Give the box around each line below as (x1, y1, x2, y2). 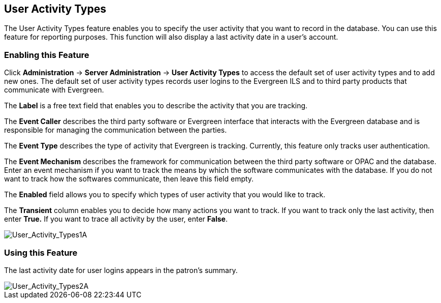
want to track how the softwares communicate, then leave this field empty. (4, 174, 254, 184)
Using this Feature (4, 247, 78, 258)
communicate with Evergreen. (4, 85, 104, 95)
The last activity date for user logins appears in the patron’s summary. (4, 265, 238, 275)
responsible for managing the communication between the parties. (4, 126, 227, 135)
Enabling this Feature (4, 49, 89, 60)
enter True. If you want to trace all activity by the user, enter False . (4, 215, 228, 224)
